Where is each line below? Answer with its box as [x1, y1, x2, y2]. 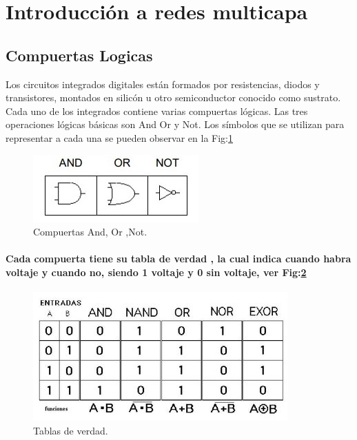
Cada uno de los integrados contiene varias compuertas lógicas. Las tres [6, 103, 308, 118]
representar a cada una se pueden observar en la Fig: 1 [6, 130, 233, 145]
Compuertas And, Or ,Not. [33, 224, 147, 239]
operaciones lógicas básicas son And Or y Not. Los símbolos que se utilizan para [6, 117, 345, 132]
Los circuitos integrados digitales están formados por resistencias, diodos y [6, 76, 320, 91]
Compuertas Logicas [6, 44, 153, 65]
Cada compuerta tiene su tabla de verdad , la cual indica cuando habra [6, 251, 351, 266]
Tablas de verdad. [33, 423, 108, 437]
